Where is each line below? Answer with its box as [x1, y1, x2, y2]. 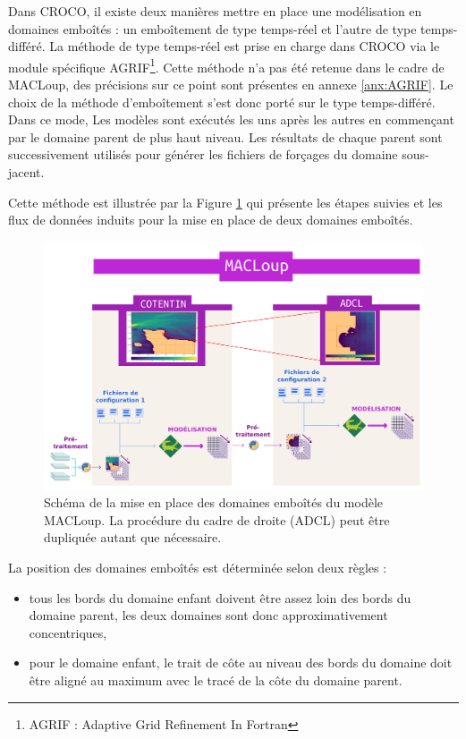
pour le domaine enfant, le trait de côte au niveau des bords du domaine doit [29, 653, 453, 672]
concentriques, [29, 623, 107, 641]
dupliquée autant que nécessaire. [44, 528, 222, 547]
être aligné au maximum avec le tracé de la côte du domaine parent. [29, 670, 402, 689]
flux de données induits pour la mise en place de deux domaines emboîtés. [8, 210, 413, 229]
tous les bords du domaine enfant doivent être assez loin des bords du [29, 588, 411, 607]
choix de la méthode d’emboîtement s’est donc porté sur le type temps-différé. [8, 92, 436, 111]
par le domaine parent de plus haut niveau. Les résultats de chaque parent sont [8, 127, 443, 146]
